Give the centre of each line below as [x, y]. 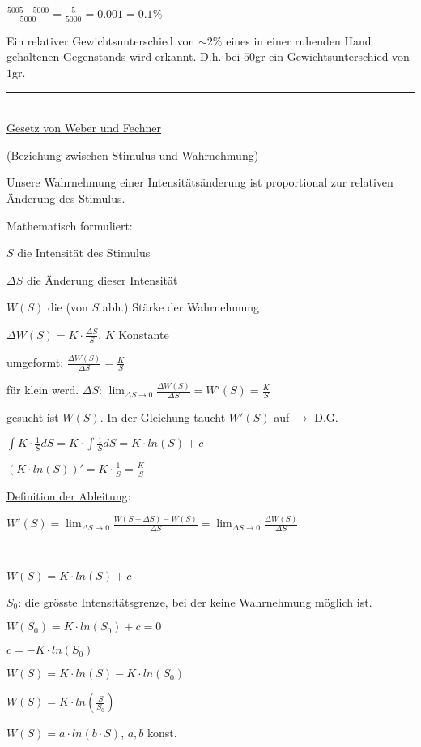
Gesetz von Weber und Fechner [84, 128]
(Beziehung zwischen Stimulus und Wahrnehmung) [133, 155]
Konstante [144, 334]
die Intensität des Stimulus [84, 253]
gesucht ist [33, 417]
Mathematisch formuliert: [70, 225]
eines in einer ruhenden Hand [299, 40]
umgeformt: [35, 362]
